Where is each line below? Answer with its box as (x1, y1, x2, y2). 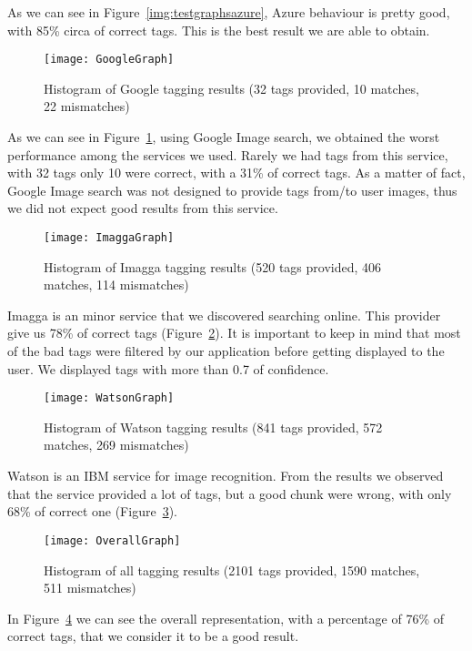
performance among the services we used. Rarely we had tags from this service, (7, 145, 448, 164)
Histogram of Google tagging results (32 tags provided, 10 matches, (44, 78, 419, 97)
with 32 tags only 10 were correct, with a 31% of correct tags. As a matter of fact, (7, 163, 466, 182)
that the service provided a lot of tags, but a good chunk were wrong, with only (7, 483, 452, 503)
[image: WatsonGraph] (44, 392, 175, 405)
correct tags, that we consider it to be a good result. (7, 626, 299, 646)
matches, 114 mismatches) (44, 275, 189, 294)
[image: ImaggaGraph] (44, 231, 175, 244)
